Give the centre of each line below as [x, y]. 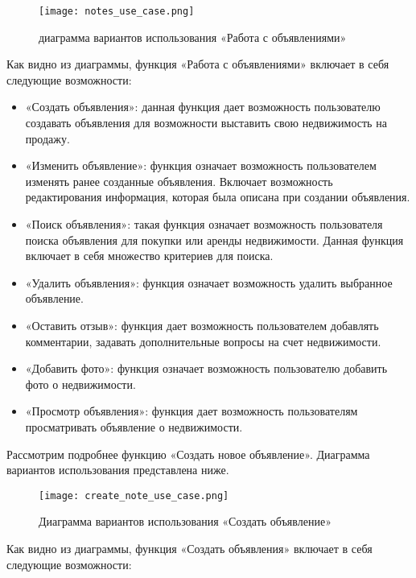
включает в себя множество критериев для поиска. [149, 256]
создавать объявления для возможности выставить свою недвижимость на [206, 123]
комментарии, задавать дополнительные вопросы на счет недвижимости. [203, 341]
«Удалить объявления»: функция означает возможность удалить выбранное [209, 282]
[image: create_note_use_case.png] [134, 495]
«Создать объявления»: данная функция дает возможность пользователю [203, 107]
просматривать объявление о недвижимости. [134, 426]
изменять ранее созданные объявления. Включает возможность [179, 181]
